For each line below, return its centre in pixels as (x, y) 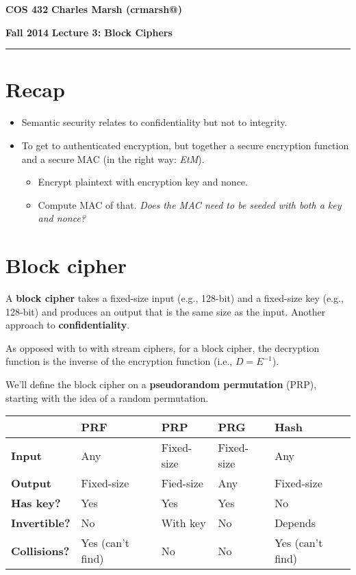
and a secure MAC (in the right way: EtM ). (113, 158)
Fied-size (182, 483)
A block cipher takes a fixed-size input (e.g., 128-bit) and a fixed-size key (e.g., (175, 298)
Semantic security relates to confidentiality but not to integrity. (154, 122)
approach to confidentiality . (68, 325)
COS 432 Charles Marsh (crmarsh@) (94, 9)
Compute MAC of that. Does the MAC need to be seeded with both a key (190, 204)
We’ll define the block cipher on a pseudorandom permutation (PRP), (161, 384)
